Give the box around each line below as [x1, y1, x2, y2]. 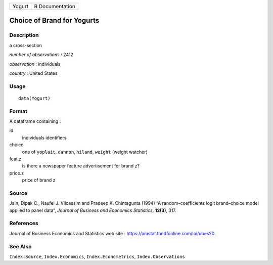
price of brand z [22, 177, 56, 183]
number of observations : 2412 [9, 52, 73, 58]
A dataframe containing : [9, 118, 61, 124]
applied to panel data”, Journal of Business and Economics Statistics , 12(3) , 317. [9, 207, 176, 213]
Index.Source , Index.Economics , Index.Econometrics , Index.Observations [9, 253, 185, 259]
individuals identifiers [22, 135, 67, 141]
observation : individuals [9, 61, 61, 67]
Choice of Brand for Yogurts [9, 16, 100, 25]
